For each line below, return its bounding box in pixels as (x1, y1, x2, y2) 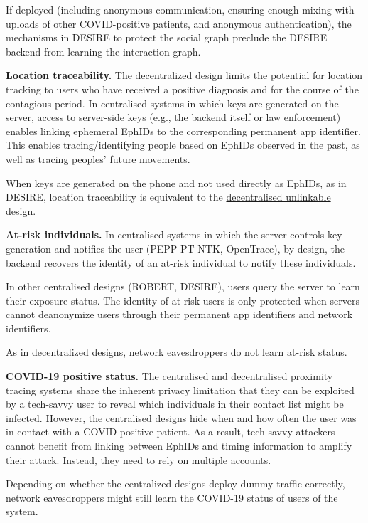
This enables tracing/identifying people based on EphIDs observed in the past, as (6, 137, 360, 152)
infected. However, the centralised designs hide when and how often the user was (6, 410, 357, 425)
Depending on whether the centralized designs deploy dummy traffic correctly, (6, 476, 345, 491)
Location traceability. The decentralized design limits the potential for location (6, 68, 363, 83)
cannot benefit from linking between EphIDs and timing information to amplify (6, 438, 352, 453)
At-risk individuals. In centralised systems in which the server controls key (6, 227, 342, 242)
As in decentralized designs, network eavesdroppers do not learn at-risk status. (6, 344, 347, 359)
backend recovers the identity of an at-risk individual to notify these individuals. (6, 255, 356, 270)
